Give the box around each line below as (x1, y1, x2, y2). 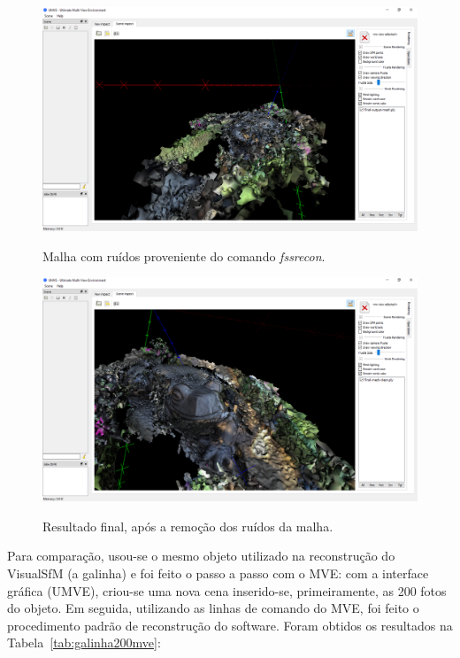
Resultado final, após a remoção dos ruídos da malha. (42, 516, 333, 535)
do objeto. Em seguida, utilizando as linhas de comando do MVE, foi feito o (7, 599, 419, 617)
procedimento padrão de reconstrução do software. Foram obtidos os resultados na (7, 615, 453, 634)
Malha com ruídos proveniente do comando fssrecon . (42, 246, 326, 265)
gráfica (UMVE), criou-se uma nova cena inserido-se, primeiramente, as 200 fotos (7, 581, 447, 600)
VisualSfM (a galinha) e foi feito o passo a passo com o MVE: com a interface (7, 563, 429, 582)
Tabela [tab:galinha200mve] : (7, 633, 161, 652)
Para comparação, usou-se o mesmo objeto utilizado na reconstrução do (7, 546, 395, 565)
